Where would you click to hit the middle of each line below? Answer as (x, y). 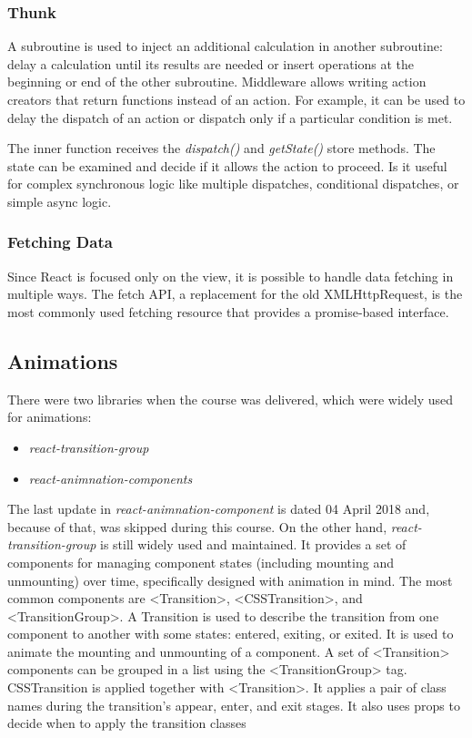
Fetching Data (60, 242)
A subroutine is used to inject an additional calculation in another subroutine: (225, 46)
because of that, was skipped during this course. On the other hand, (197, 526)
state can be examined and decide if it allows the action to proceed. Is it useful (227, 165)
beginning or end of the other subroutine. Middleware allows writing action (217, 82)
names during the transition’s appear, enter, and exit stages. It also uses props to (234, 705)
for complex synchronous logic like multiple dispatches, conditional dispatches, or (233, 184)
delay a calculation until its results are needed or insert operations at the (211, 63)
